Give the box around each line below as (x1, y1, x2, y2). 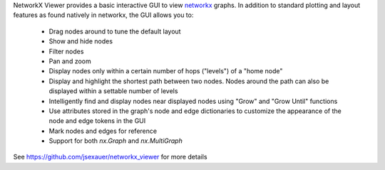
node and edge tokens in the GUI (48, 117, 146, 125)
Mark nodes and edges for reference (48, 127, 157, 135)
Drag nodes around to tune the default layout (48, 27, 181, 36)
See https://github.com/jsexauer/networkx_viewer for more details (13, 153, 207, 161)
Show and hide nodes (48, 37, 113, 46)
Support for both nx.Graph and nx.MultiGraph (48, 137, 183, 145)
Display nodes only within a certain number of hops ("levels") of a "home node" (48, 67, 283, 75)
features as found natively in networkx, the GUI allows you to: (13, 11, 194, 19)
